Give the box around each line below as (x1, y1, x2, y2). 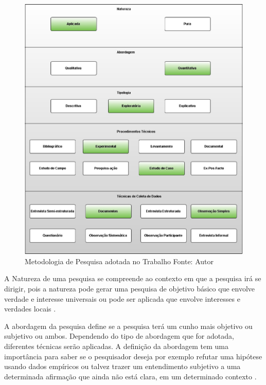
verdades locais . (4, 303, 56, 314)
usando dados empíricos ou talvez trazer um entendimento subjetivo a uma (4, 361, 241, 372)
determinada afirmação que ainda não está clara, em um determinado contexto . (4, 371, 257, 381)
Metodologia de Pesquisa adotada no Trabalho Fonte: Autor (25, 255, 214, 266)
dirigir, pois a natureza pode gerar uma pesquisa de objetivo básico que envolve (4, 283, 255, 294)
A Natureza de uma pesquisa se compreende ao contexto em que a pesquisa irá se (4, 273, 261, 284)
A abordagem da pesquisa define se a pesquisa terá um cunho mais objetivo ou (4, 320, 253, 331)
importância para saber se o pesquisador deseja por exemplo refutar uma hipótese (4, 351, 262, 361)
